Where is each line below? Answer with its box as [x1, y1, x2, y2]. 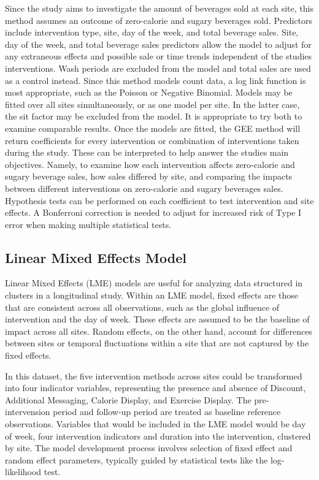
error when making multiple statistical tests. [5, 218, 172, 230]
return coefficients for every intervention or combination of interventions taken [5, 134, 299, 147]
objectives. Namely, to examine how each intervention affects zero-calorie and [5, 158, 295, 170]
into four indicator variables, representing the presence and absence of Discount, [5, 381, 306, 394]
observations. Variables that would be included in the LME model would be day [5, 417, 306, 430]
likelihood [5, 465, 42, 478]
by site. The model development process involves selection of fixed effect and [5, 441, 293, 454]
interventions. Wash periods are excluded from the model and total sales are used [5, 61, 311, 74]
